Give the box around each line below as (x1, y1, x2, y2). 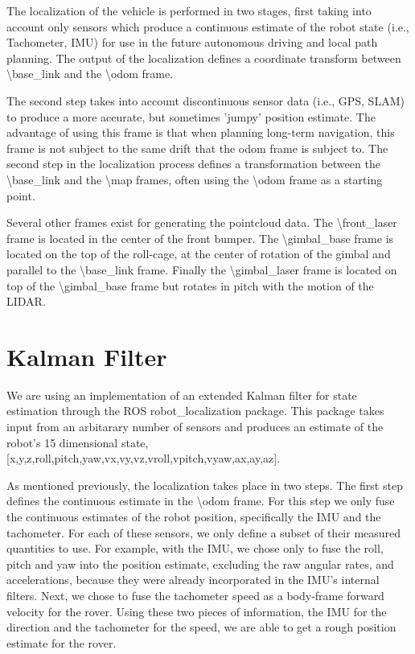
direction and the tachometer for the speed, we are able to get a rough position (6, 619, 397, 635)
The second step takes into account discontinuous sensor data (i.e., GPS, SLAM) (6, 92, 405, 109)
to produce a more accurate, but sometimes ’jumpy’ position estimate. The (6, 108, 376, 125)
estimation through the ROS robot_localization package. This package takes (6, 402, 384, 419)
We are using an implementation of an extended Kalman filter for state (6, 386, 357, 403)
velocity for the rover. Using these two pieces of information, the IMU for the (6, 603, 387, 619)
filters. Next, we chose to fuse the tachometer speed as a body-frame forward (6, 586, 384, 603)
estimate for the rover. (6, 634, 117, 651)
